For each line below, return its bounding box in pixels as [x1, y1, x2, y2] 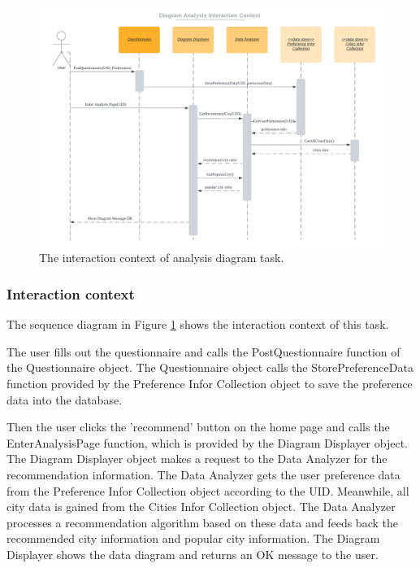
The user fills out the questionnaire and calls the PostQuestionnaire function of [6, 343, 401, 360]
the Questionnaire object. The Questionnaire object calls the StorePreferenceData [6, 359, 414, 376]
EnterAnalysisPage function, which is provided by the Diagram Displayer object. [6, 434, 409, 451]
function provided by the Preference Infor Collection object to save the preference [6, 375, 413, 391]
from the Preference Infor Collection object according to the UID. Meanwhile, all [6, 482, 409, 499]
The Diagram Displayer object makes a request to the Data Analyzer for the [6, 450, 388, 467]
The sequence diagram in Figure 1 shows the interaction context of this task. [6, 316, 389, 333]
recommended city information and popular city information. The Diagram [6, 530, 380, 547]
